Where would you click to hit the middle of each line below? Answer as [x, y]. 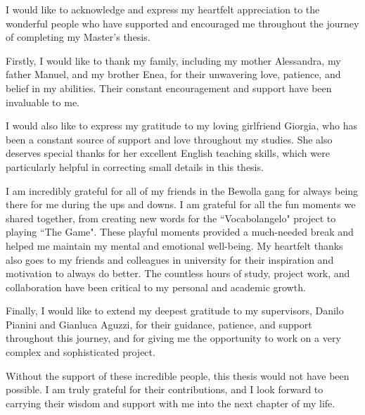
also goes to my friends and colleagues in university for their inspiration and [170, 259]
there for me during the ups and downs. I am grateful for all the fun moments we [181, 204]
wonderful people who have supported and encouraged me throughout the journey [182, 23]
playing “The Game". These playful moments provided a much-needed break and [180, 232]
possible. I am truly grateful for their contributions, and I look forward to [165, 389]
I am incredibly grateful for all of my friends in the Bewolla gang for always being [182, 190]
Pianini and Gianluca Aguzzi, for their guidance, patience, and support [159, 324]
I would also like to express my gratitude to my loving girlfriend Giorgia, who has [181, 126]
